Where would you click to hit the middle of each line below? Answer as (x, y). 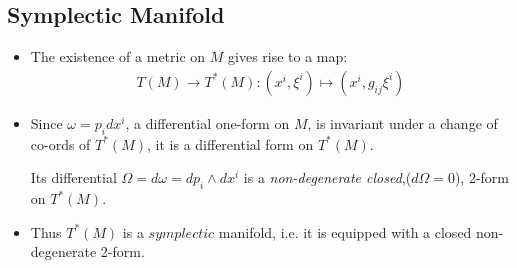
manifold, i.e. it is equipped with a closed (345, 231)
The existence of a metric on (118, 56)
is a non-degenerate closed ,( (327, 177)
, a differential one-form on (207, 122)
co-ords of (60, 143)
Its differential (73, 177)
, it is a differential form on (230, 143)
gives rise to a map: (288, 56)
